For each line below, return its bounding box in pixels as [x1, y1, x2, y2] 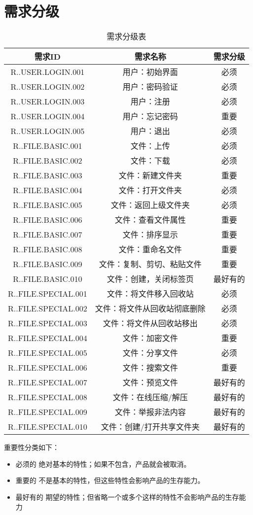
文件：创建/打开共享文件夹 [101, 421, 200, 433]
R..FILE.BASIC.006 [13, 213, 82, 225]
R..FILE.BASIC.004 [13, 184, 82, 196]
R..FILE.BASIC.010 [13, 273, 82, 284]
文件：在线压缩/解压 [112, 391, 188, 403]
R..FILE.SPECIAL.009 [8, 406, 87, 417]
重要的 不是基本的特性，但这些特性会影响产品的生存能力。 [15, 475, 205, 485]
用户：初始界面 [122, 66, 178, 78]
